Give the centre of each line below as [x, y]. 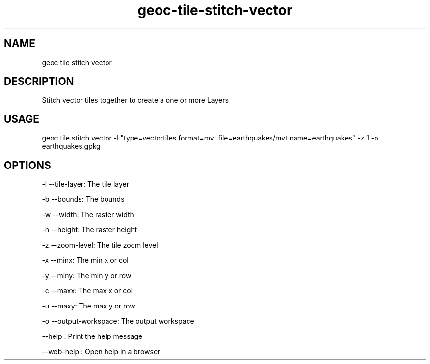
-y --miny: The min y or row [87, 276]
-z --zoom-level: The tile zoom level [100, 245]
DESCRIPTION [39, 82]
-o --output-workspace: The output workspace [118, 321]
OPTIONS [27, 165]
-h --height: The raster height [90, 230]
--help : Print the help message [92, 336]
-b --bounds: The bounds [83, 199]
